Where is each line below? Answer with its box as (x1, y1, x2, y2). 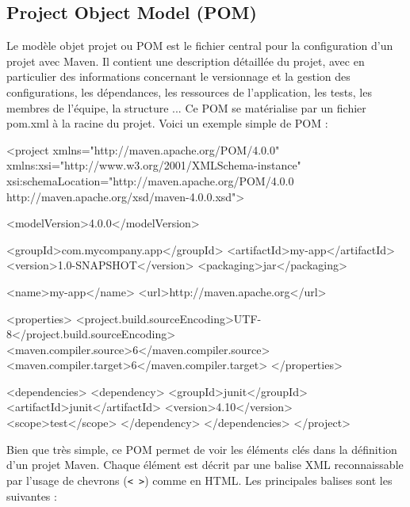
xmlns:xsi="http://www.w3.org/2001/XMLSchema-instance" (6, 157, 301, 173)
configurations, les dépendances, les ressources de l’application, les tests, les (6, 83, 372, 100)
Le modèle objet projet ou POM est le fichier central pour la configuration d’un (6, 37, 393, 54)
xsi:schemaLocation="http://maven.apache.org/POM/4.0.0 (6, 172, 294, 189)
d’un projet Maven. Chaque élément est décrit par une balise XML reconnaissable (6, 456, 404, 473)
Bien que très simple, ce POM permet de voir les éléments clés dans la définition (6, 440, 397, 457)
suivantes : (6, 487, 57, 504)
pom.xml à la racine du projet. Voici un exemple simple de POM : (6, 115, 328, 132)
